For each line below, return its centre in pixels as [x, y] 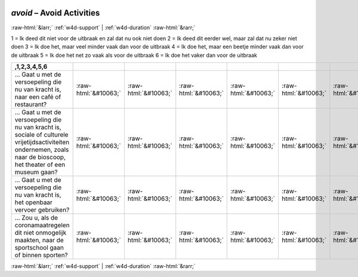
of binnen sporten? [41, 255]
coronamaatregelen [42, 226]
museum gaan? [36, 172]
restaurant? [31, 105]
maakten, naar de [39, 241]
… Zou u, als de [36, 218]
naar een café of [38, 97]
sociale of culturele [41, 135]
